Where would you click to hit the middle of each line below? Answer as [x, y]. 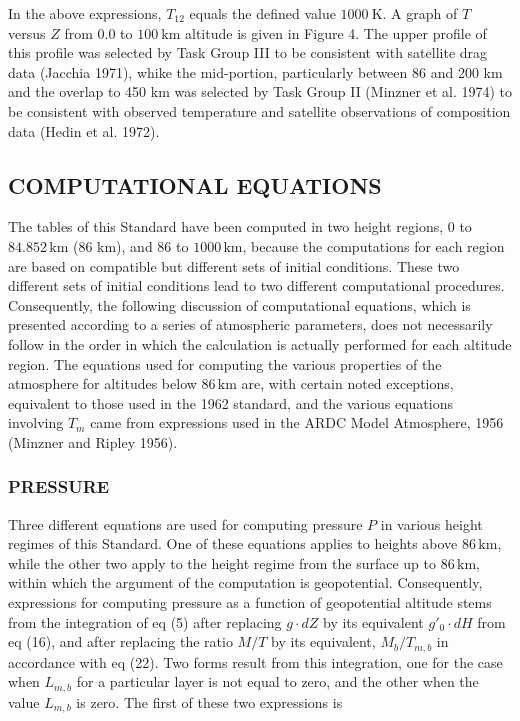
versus [27, 32]
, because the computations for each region [373, 245]
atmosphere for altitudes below [102, 383]
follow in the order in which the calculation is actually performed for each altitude [260, 343]
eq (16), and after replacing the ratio [120, 641]
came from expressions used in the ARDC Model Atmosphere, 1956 [297, 422]
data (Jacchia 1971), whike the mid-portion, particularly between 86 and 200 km [255, 71]
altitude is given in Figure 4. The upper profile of [336, 32]
